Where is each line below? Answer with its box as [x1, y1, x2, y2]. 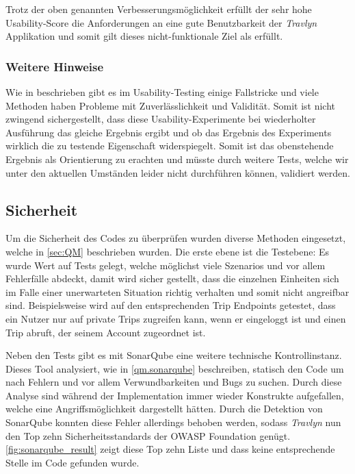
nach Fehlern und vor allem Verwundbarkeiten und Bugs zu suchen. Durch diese [5, 375, 342, 389]
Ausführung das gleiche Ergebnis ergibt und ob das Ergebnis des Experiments [5, 125, 332, 139]
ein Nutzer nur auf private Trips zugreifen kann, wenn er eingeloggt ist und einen [5, 311, 346, 325]
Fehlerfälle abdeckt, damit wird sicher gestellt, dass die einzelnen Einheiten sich [5, 271, 339, 286]
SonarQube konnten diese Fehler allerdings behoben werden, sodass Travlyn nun [5, 415, 341, 429]
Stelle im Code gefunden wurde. [5, 455, 140, 469]
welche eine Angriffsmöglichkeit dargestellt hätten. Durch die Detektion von [5, 401, 323, 416]
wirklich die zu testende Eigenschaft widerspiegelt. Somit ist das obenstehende [5, 138, 334, 153]
